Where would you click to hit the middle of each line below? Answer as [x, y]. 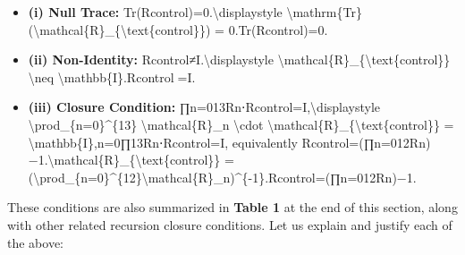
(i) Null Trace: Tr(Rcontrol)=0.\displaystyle [155, 12]
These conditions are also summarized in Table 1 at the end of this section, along [232, 207]
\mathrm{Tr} [324, 12]
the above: [35, 242]
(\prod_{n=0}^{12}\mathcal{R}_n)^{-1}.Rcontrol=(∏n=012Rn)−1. [222, 177]
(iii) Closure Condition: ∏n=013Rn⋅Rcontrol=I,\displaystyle [204, 107]
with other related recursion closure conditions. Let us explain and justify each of [230, 224]
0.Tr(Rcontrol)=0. [278, 29]
